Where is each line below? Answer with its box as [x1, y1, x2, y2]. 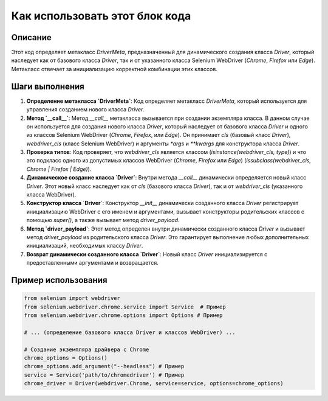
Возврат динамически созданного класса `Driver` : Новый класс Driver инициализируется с [26, 250, 268, 258]
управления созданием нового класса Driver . [26, 106, 145, 113]
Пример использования [11, 274, 108, 285]
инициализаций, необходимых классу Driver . [26, 242, 143, 249]
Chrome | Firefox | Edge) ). [26, 165, 92, 173]
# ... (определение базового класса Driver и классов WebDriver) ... [24, 329, 236, 336]
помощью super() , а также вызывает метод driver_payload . [26, 217, 180, 224]
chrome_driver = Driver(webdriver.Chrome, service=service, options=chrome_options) [24, 380, 284, 387]
